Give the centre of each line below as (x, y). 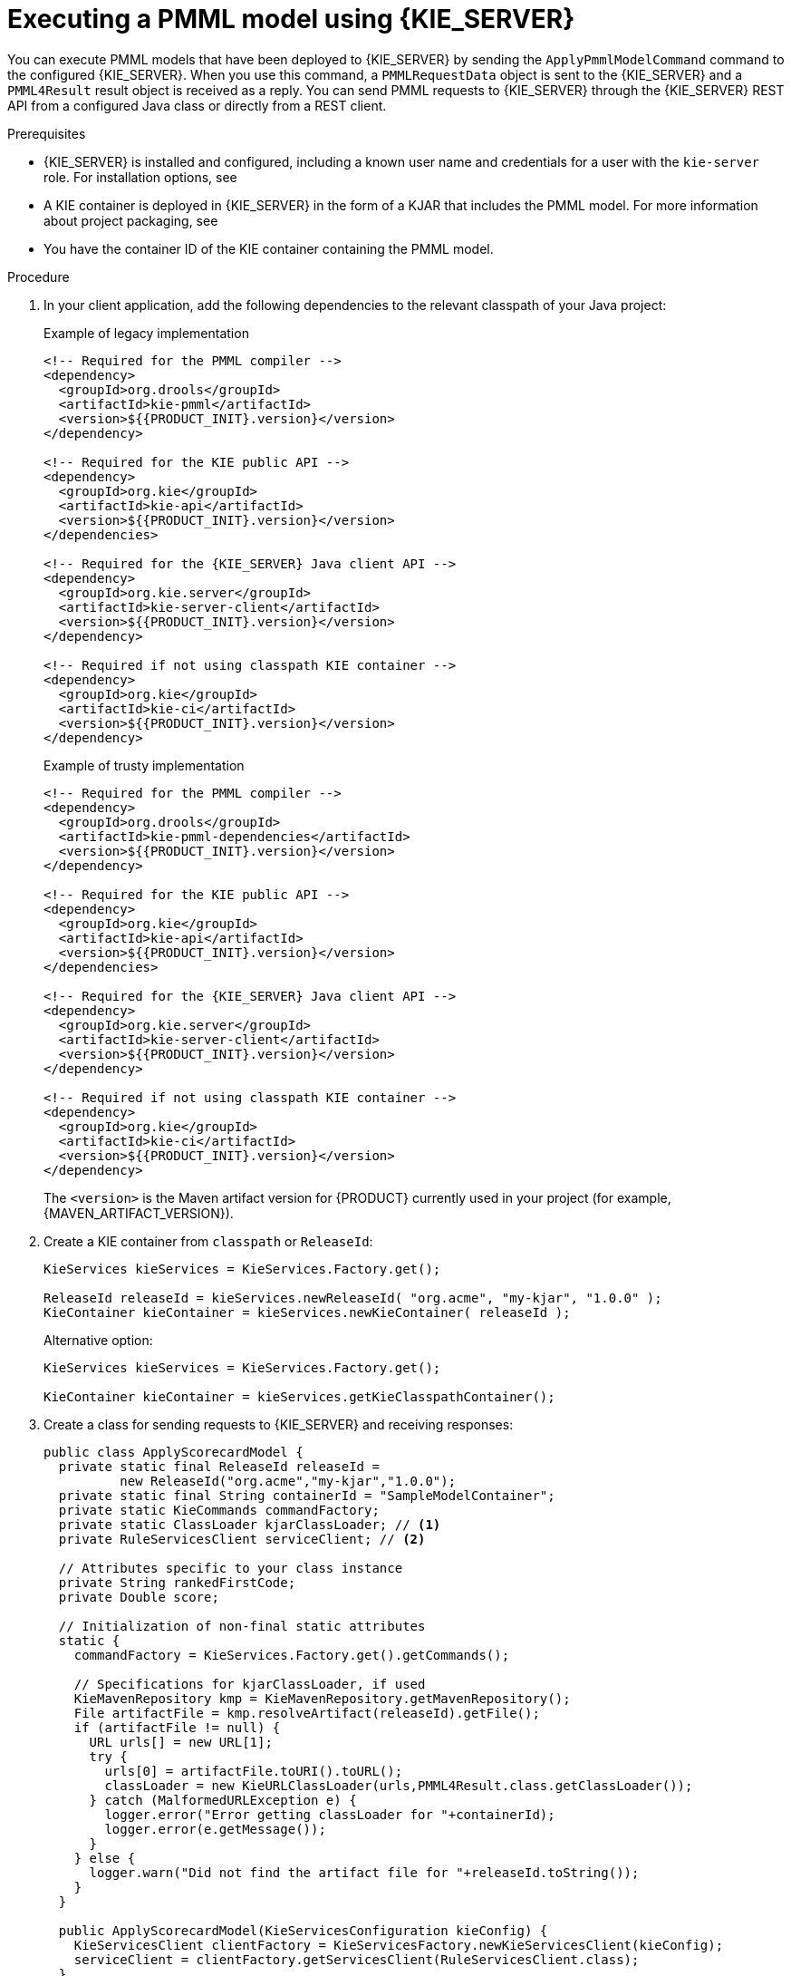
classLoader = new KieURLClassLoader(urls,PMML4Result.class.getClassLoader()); (399, 1785)
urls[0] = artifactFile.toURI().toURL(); (254, 1771)
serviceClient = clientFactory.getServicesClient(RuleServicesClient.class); (357, 1959)
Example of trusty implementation (144, 765)
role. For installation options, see (140, 177)
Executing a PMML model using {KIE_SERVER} (291, 19)
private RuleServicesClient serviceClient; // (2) (242, 1539)
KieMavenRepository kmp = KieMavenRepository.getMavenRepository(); (322, 1698)
